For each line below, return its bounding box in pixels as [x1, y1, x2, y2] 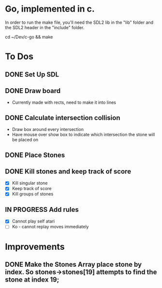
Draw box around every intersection [12, 127, 84, 132]
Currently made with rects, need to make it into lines [12, 99, 116, 105]
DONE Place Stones [5, 151, 65, 159]
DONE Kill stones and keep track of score [5, 167, 132, 176]
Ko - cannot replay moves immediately [12, 224, 89, 230]
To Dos [5, 51, 34, 62]
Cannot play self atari [12, 218, 55, 224]
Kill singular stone [12, 180, 48, 186]
